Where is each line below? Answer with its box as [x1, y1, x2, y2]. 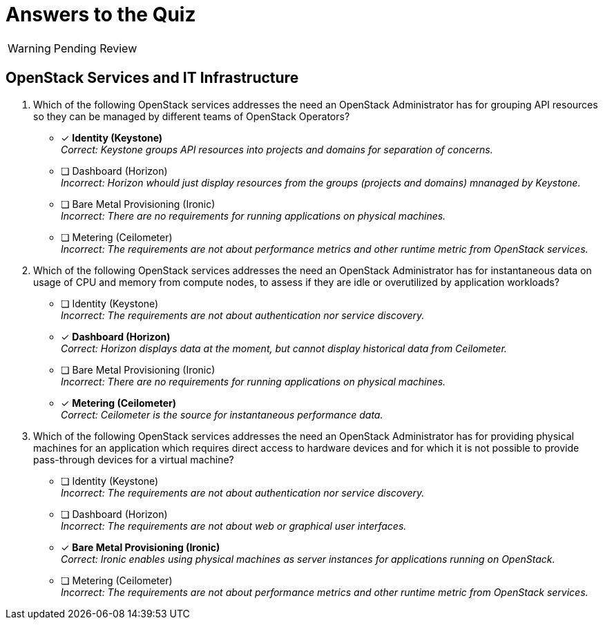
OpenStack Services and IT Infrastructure [6, 69, 299, 87]
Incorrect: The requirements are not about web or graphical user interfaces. [61, 519, 407, 532]
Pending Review [53, 41, 137, 55]
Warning [8, 41, 51, 55]
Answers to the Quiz [6, 3, 196, 26]
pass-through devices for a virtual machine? [33, 453, 234, 465]
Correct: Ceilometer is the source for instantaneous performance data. [61, 408, 383, 421]
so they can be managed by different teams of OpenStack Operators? [33, 110, 350, 122]
